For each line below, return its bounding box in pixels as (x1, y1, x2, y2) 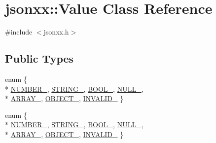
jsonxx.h (43, 27, 69, 37)
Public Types (5, 51, 74, 66)
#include (5, 27, 33, 37)
